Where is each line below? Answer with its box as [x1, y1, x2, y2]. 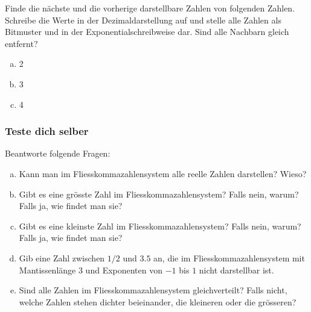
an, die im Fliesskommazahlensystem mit [153, 251, 305, 264]
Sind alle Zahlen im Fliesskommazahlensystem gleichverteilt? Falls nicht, [19, 284, 287, 296]
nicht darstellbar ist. [199, 263, 274, 276]
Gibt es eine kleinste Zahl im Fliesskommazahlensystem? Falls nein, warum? [19, 219, 301, 232]
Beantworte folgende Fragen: [5, 147, 111, 160]
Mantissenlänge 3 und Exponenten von [19, 263, 163, 276]
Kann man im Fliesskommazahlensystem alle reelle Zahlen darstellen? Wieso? [19, 167, 307, 179]
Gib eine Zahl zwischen [19, 251, 105, 264]
